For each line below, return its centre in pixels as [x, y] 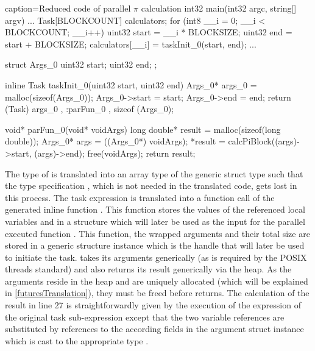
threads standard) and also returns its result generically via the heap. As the [148, 269]
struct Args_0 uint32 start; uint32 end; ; [81, 64]
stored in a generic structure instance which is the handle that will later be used [155, 245]
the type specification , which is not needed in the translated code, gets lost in [151, 186]
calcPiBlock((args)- [264, 141]
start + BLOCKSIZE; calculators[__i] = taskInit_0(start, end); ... [131, 44]
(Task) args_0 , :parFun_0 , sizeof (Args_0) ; [90, 109]
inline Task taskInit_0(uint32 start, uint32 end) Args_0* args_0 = [131, 84]
